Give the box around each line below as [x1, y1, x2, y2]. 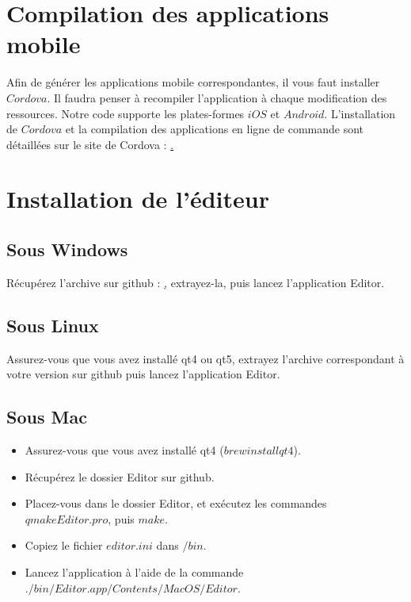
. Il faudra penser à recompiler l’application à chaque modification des [47, 89, 387, 105]
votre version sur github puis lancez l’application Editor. [6, 366, 280, 382]
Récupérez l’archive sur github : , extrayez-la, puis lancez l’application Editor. [6, 274, 385, 290]
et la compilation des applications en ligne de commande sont [65, 121, 364, 137]
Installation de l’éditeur [6, 182, 269, 215]
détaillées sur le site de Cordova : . [6, 136, 174, 152]
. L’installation [324, 105, 396, 121]
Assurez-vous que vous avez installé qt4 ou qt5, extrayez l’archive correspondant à [6, 350, 405, 366]
